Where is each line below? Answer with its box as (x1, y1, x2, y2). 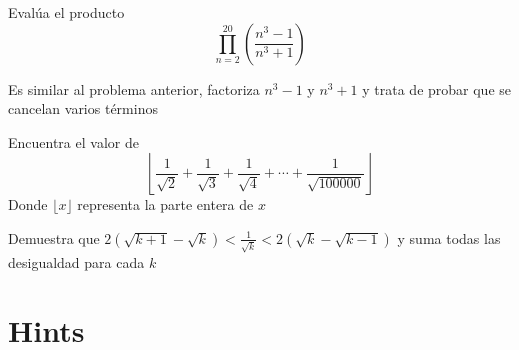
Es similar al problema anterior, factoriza (8, 78, 260, 99)
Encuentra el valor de (8, 131, 139, 152)
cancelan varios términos (8, 98, 158, 119)
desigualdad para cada (8, 251, 145, 272)
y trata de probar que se (362, 78, 512, 99)
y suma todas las (397, 227, 501, 248)
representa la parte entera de (77, 194, 254, 215)
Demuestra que (8, 227, 100, 248)
